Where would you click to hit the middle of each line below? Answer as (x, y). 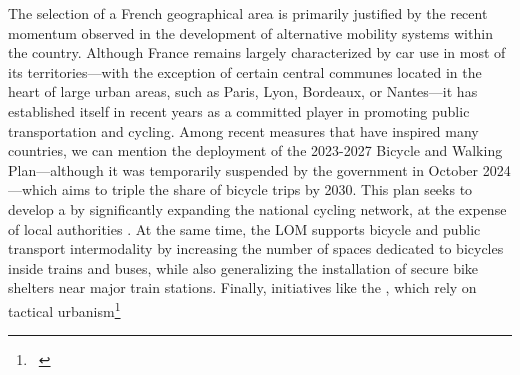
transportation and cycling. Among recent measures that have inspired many (243, 130)
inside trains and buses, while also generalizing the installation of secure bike (243, 267)
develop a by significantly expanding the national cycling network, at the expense (257, 208)
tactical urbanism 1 (64, 309)
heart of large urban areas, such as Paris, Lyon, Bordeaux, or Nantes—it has (243, 91)
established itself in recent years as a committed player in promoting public (239, 110)
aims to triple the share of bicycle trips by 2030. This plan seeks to (267, 189)
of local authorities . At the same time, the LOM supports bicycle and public (244, 228)
